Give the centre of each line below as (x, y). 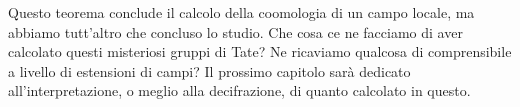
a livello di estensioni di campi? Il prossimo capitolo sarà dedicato (209, 70)
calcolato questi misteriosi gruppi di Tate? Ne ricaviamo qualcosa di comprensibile (260, 51)
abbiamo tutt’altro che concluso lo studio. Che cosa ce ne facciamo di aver (235, 31)
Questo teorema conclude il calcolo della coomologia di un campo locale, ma (241, 12)
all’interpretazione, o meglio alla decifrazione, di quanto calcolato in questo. (239, 90)
